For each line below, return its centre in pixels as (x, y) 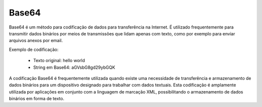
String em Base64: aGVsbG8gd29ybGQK (74, 67)
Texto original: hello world (59, 61)
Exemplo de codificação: (34, 49)
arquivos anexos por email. (36, 41)
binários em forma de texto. (37, 99)
